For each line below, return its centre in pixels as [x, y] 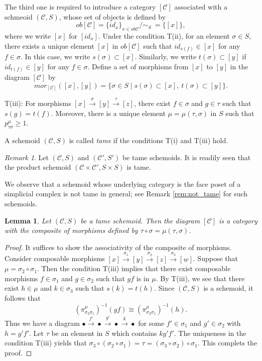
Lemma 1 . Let [28, 220]
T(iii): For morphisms [38, 103]
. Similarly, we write [166, 56]
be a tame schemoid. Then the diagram [140, 220]
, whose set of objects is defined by [112, 16]
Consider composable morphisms [55, 258]
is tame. [139, 167]
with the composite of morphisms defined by [71, 230]
